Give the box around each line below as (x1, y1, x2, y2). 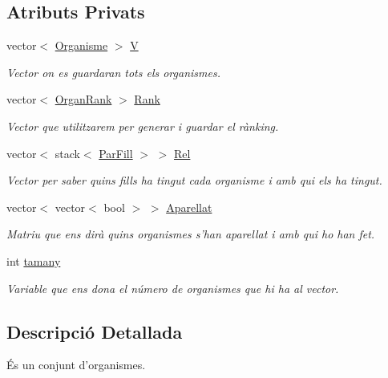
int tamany (6, 252, 61, 269)
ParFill (99, 144, 133, 161)
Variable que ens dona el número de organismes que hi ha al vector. (6, 279, 339, 296)
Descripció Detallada (6, 319, 183, 343)
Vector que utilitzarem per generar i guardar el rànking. (6, 117, 279, 134)
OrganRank (55, 91, 112, 108)
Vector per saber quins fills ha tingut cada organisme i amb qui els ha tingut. (6, 172, 382, 189)
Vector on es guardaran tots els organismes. (6, 63, 220, 80)
